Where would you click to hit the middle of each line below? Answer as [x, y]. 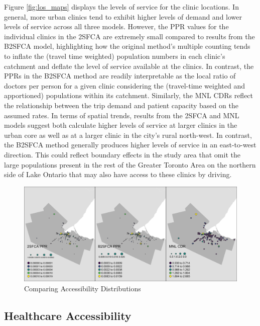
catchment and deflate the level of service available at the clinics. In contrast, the [129, 66]
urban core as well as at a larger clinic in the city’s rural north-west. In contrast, [128, 135]
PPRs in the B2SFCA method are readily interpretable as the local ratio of [120, 76]
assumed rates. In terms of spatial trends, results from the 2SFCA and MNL [122, 115]
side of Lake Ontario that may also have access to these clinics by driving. [118, 174]
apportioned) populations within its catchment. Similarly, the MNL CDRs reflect [129, 95]
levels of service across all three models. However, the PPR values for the [116, 26]
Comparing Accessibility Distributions [83, 288]
